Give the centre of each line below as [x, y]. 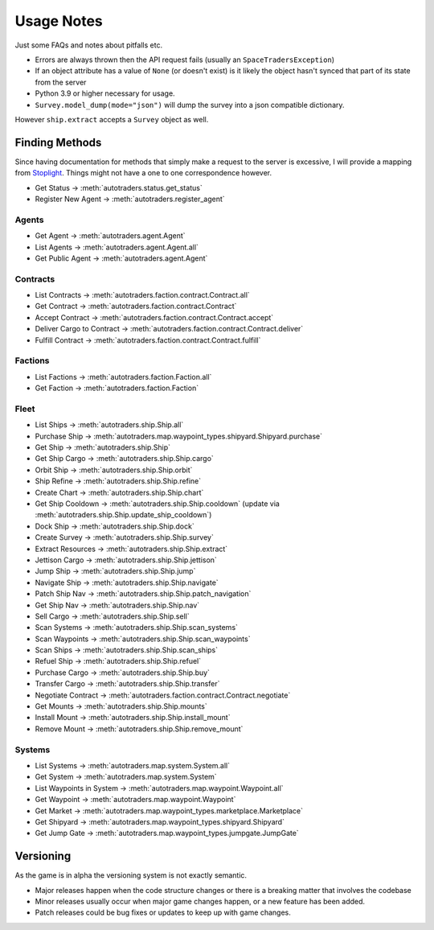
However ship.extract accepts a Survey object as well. [112, 119]
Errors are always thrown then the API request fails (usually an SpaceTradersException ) [185, 60]
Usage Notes [59, 21]
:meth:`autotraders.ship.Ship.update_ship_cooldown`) [123, 515]
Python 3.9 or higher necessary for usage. [105, 93]
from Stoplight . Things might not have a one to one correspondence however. [143, 173]
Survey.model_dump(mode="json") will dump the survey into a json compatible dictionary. [190, 105]
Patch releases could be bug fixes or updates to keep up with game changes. [163, 912]
